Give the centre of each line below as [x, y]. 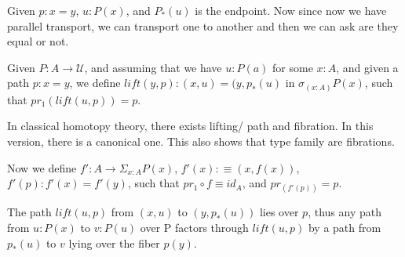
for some [293, 67]
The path [29, 212]
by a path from [345, 228]
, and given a [367, 67]
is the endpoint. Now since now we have [291, 10]
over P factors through [194, 228]
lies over [279, 212]
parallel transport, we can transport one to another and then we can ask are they [203, 25]
